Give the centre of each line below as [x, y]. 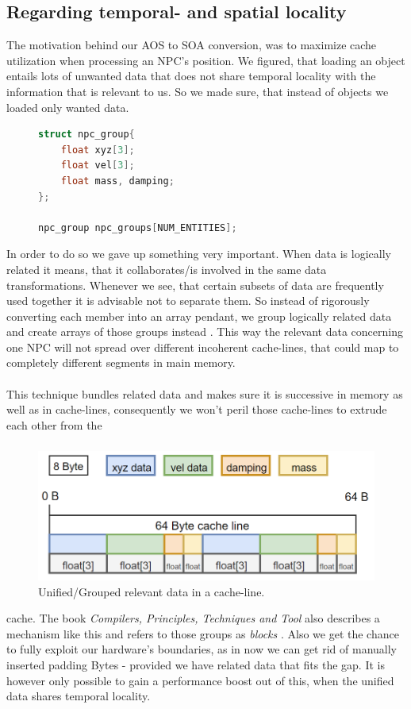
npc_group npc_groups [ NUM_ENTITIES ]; [138, 227]
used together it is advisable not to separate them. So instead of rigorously [188, 301]
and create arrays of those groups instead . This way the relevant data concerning [205, 331]
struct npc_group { [86, 135]
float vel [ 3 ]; [98, 166]
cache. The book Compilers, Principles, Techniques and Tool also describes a [193, 618]
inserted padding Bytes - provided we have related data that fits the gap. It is [196, 665]
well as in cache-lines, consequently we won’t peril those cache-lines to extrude [197, 409]
